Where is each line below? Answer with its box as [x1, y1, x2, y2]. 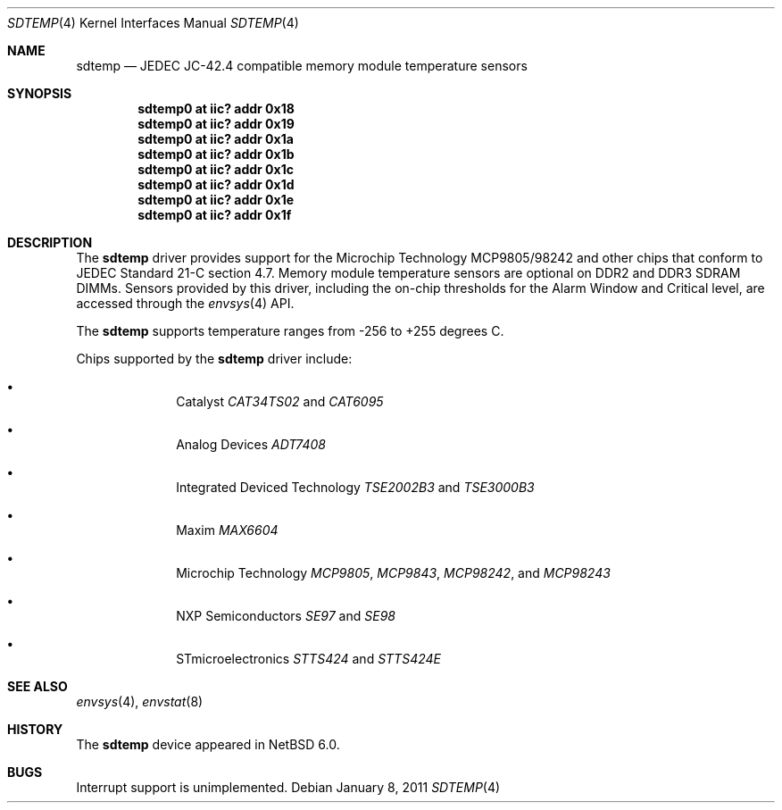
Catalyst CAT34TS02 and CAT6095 [176, 394, 384, 409]
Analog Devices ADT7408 [176, 437, 326, 452]
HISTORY [7, 722, 63, 737]
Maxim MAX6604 [176, 522, 279, 538]
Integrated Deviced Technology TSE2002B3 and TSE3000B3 [176, 480, 535, 495]
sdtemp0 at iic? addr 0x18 [137, 101, 295, 116]
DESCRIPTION [7, 235, 93, 250]
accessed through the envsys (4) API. [76, 296, 295, 311]
